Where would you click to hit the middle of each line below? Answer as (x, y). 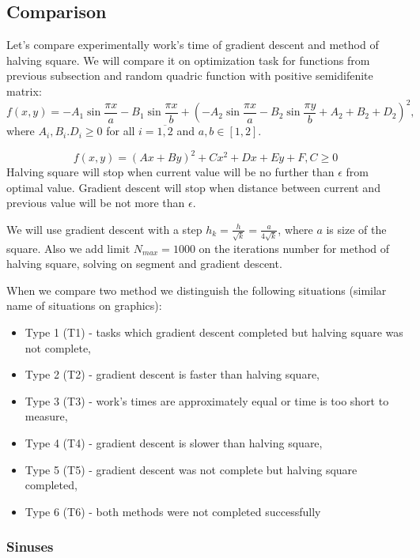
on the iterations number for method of (294, 248)
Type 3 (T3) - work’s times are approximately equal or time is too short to (207, 400)
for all (121, 131)
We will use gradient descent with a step (104, 229)
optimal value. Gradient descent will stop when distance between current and (193, 187)
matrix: (24, 90)
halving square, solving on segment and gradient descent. (144, 264)
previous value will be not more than (96, 203)
